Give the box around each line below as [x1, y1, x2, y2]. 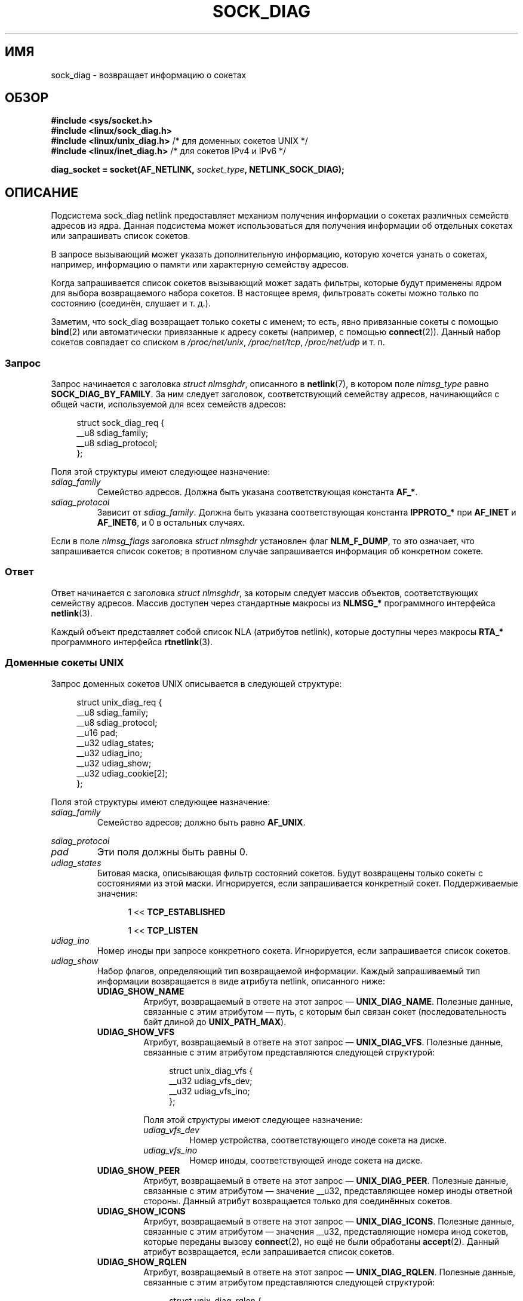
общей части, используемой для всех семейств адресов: [51, 399, 286, 410]
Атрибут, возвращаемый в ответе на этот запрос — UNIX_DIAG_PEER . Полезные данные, [143, 1175, 509, 1186]
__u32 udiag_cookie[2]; [76, 768, 168, 778]
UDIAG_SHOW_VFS [97, 1026, 175, 1037]
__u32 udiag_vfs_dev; [169, 1075, 253, 1086]
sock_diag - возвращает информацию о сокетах [51, 69, 247, 80]
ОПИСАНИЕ [5, 185, 78, 200]
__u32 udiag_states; [76, 737, 154, 748]
